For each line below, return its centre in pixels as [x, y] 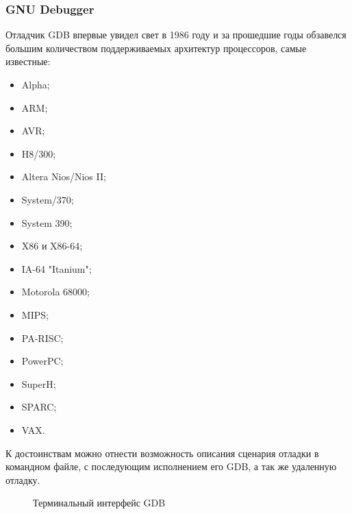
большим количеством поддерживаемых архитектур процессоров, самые [156, 48]
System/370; [48, 199]
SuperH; [39, 383]
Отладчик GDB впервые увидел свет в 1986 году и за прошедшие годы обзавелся [176, 35]
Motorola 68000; [56, 292]
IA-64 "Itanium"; [56, 268]
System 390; [47, 222]
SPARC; [39, 407]
